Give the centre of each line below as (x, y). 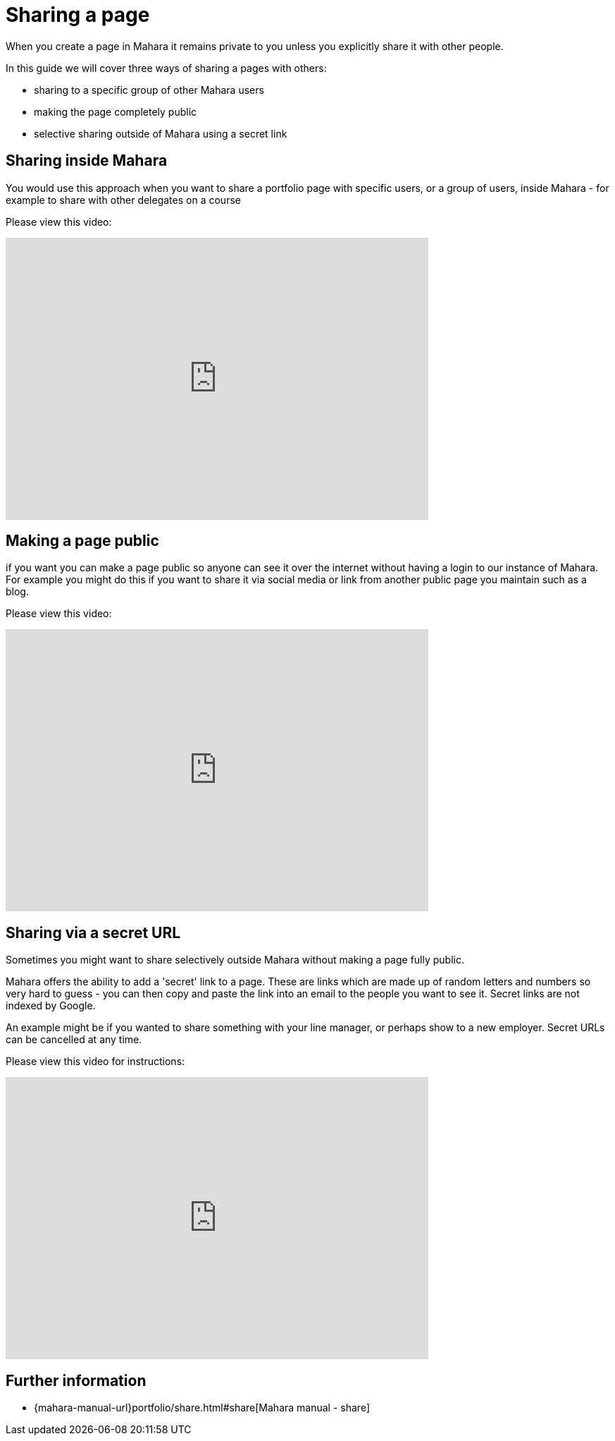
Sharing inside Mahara (87, 161)
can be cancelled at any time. (74, 1040)
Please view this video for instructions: (95, 1062)
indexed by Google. (51, 1006)
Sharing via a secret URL (93, 932)
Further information (76, 1380)
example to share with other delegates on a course (123, 200)
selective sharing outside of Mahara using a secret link (161, 133)
